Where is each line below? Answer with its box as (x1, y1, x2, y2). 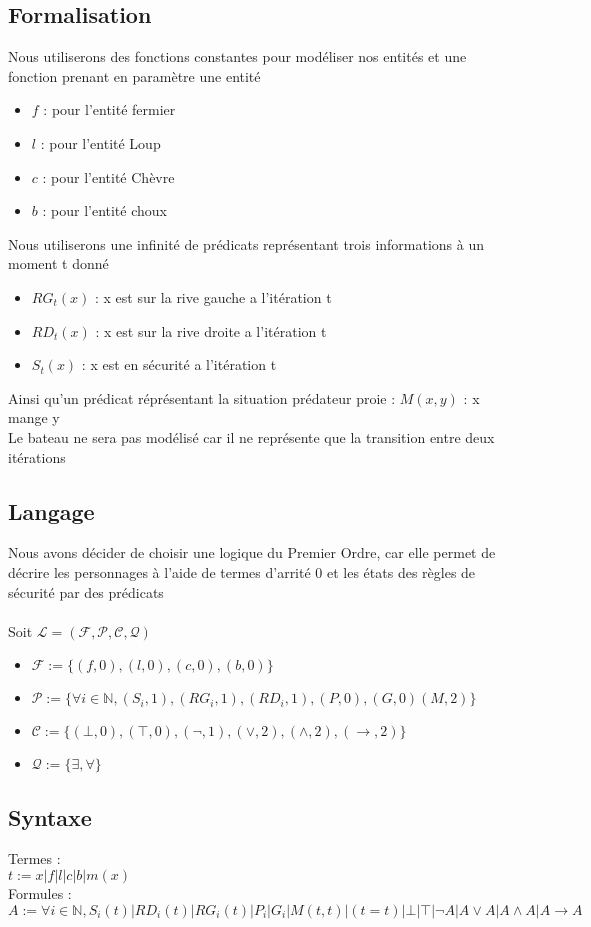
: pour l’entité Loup (40, 132, 161, 153)
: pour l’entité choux (42, 200, 167, 221)
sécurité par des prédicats (8, 581, 164, 602)
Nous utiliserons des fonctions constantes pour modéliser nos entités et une (8, 46, 467, 67)
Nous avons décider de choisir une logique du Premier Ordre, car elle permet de (8, 542, 496, 563)
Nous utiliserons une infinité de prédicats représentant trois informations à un (8, 233, 485, 254)
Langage (8, 495, 95, 526)
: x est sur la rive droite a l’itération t (95, 320, 327, 341)
